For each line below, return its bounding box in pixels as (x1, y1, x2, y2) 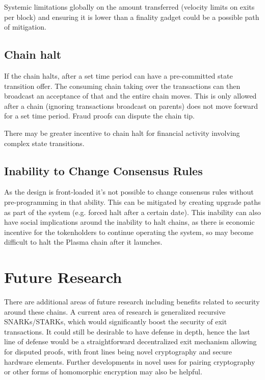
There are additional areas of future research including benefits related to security (4, 296, 260, 307)
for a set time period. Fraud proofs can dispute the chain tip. (4, 110, 195, 121)
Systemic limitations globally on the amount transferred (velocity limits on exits (4, 2, 255, 12)
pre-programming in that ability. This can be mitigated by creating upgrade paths (4, 196, 261, 207)
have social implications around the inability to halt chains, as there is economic (4, 217, 255, 227)
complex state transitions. (4, 137, 85, 148)
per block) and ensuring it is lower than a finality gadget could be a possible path (4, 11, 259, 22)
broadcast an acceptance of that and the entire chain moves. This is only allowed (4, 90, 257, 101)
